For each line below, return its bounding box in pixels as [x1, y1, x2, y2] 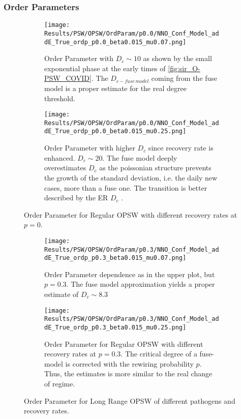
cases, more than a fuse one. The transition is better [44, 182, 207, 193]
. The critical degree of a [120, 348, 197, 359]
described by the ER [44, 192, 108, 203]
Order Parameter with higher [44, 142, 135, 153]
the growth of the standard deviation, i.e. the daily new [44, 172, 218, 183]
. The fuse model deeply [102, 152, 177, 163]
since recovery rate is [148, 142, 214, 153]
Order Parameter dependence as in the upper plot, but [44, 268, 215, 279]
